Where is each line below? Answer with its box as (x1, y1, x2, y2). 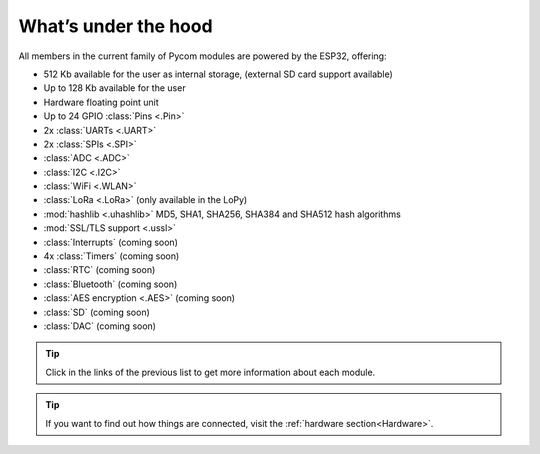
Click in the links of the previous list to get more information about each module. (45, 366, 376, 378)
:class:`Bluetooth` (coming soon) (43, 278, 178, 290)
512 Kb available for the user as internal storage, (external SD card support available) (43, 68, 394, 80)
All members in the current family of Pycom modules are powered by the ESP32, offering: (18, 50, 387, 62)
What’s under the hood (18, 15, 214, 37)
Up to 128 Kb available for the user (43, 82, 186, 94)
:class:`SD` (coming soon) (43, 306, 150, 318)
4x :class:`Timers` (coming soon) (43, 250, 180, 262)
